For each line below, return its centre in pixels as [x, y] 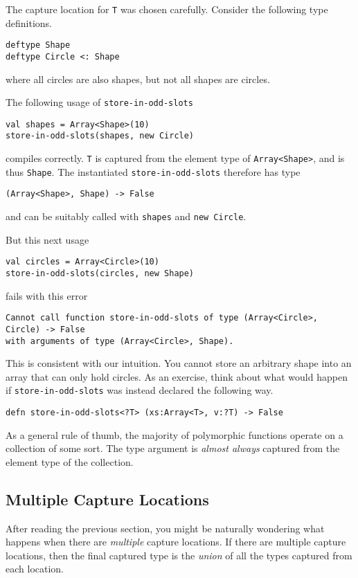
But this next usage [47, 239]
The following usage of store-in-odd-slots [99, 102]
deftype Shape [38, 45]
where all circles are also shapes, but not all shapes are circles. [138, 79]
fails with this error [47, 295]
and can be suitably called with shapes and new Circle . [126, 216]
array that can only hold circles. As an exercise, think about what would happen [177, 376]
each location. [35, 569]
